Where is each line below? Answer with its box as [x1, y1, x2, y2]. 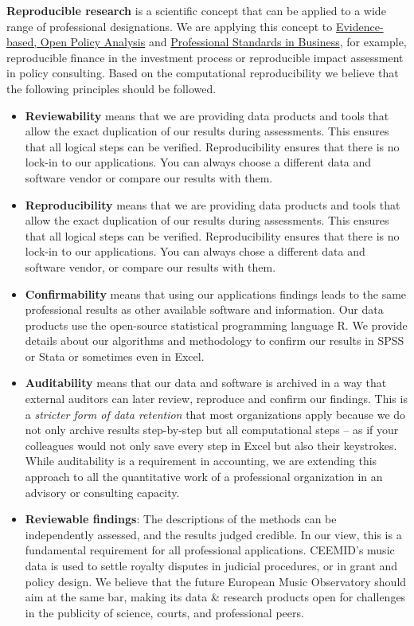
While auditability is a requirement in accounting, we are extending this [25, 452, 377, 469]
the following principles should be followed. [6, 80, 217, 96]
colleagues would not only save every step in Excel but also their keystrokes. [25, 436, 397, 453]
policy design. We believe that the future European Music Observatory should [25, 573, 407, 589]
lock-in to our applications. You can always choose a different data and [25, 154, 372, 170]
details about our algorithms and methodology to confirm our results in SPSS [25, 332, 404, 349]
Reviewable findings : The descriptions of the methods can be [25, 511, 337, 527]
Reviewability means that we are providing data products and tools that [25, 107, 389, 123]
